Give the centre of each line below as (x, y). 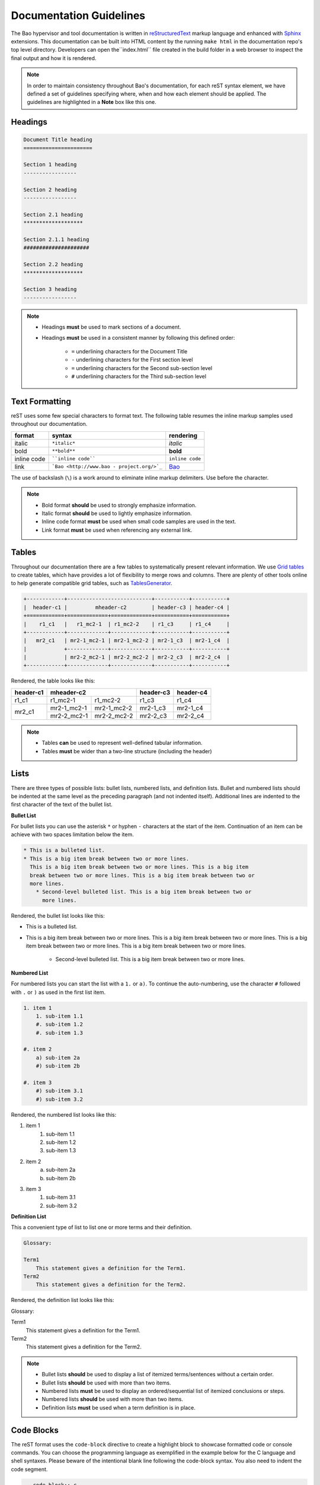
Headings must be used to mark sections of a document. (111, 327)
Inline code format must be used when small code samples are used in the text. (139, 522)
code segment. (29, 1469)
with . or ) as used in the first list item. (58, 992)
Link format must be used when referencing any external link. (117, 530)
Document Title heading (58, 140)
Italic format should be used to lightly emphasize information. (117, 513)
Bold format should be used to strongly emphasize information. (119, 505)
